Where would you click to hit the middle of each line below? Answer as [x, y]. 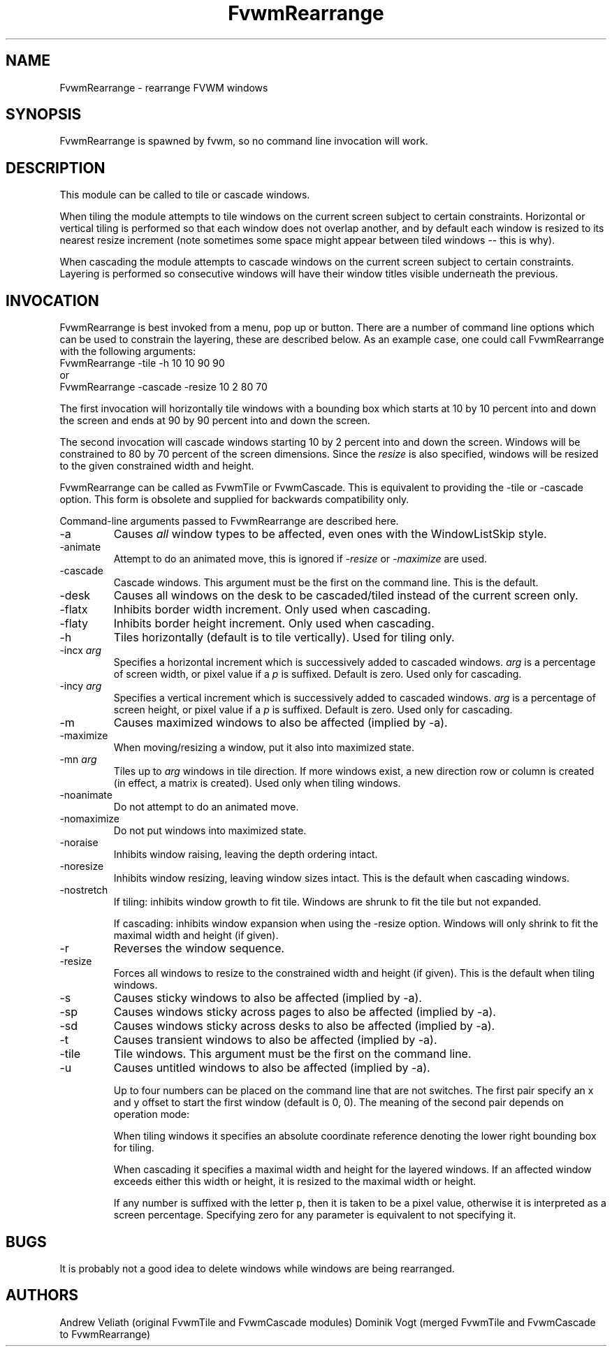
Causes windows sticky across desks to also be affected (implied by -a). [304, 1026]
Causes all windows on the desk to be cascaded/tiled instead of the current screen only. [346, 596]
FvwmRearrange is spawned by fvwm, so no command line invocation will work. [244, 141]
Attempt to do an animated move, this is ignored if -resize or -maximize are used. [300, 559]
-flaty [74, 624]
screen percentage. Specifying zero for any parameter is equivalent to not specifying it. [315, 1215]
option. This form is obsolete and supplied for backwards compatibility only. [234, 500]
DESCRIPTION [56, 168]
